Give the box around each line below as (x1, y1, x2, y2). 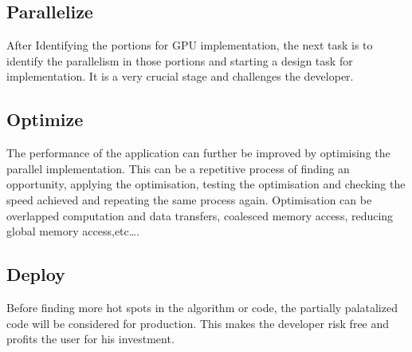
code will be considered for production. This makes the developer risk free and (6, 314, 390, 331)
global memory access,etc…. (6, 223, 140, 239)
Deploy (6, 262, 65, 287)
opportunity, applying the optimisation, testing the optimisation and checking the (6, 176, 406, 192)
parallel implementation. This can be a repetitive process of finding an (6, 160, 350, 176)
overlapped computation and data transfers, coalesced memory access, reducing (6, 207, 394, 223)
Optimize (6, 107, 84, 132)
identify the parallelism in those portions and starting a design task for (6, 52, 353, 69)
